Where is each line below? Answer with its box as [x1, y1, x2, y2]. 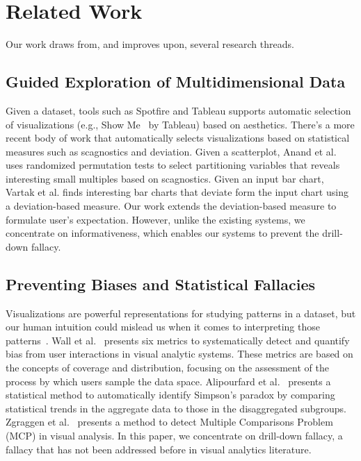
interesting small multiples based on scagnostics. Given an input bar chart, [6, 171, 324, 185]
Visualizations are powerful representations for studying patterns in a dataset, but [6, 305, 356, 320]
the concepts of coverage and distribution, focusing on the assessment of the [6, 360, 329, 375]
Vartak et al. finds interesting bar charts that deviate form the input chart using [6, 185, 348, 199]
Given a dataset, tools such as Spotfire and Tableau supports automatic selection [6, 103, 351, 117]
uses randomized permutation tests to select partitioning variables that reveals [6, 158, 340, 172]
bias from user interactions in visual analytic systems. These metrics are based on [6, 346, 353, 361]
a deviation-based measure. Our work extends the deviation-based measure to [6, 199, 337, 213]
